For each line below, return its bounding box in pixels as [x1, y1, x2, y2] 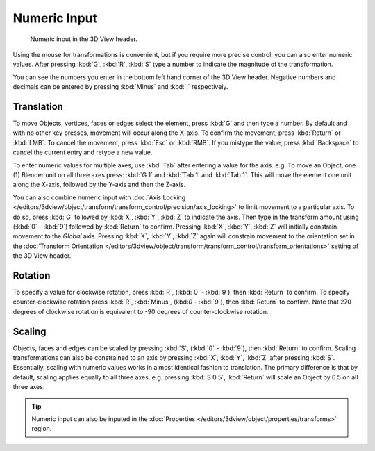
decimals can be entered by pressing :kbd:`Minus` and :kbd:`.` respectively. [12, 83, 228, 91]
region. [31, 425, 52, 433]
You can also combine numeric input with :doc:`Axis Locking [12, 193, 186, 202]
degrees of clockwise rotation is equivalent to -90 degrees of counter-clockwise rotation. [12, 307, 269, 315]
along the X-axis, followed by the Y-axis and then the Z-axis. [12, 181, 186, 189]
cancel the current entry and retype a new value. [12, 148, 153, 156]
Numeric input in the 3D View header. [30, 35, 138, 43]
